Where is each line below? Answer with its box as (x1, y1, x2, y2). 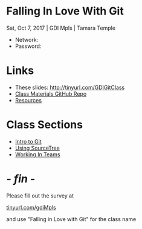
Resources (15, 96, 42, 104)
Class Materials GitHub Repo (15, 90, 87, 98)
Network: (15, 36, 39, 43)
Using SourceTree (15, 144, 60, 151)
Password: (15, 42, 42, 50)
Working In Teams (15, 150, 60, 158)
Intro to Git (15, 138, 42, 145)
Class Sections (6, 118, 83, 131)
